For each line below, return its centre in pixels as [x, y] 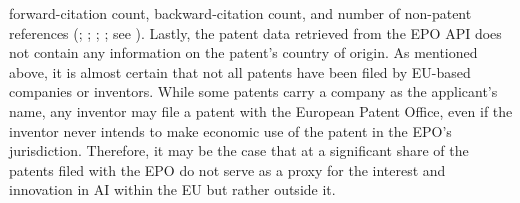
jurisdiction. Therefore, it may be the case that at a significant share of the [239, 150]
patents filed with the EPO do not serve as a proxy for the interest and [227, 169]
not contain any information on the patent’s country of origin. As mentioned [243, 52]
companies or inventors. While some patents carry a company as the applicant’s [253, 91]
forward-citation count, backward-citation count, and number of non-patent [240, 13]
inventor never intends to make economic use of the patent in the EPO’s [230, 130]
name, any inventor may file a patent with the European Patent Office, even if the [261, 110]
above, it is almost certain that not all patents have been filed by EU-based [240, 71]
